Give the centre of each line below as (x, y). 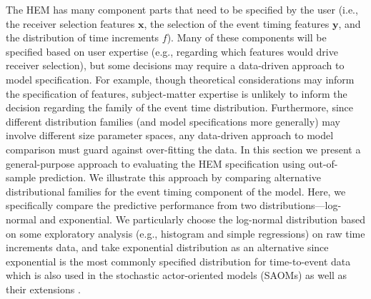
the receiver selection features (70, 23)
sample (21, 177)
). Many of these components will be (247, 37)
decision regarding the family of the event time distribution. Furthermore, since (180, 107)
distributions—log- (301, 205)
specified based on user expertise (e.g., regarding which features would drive (172, 51)
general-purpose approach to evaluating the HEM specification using (156, 163)
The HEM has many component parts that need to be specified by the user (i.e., (182, 9)
